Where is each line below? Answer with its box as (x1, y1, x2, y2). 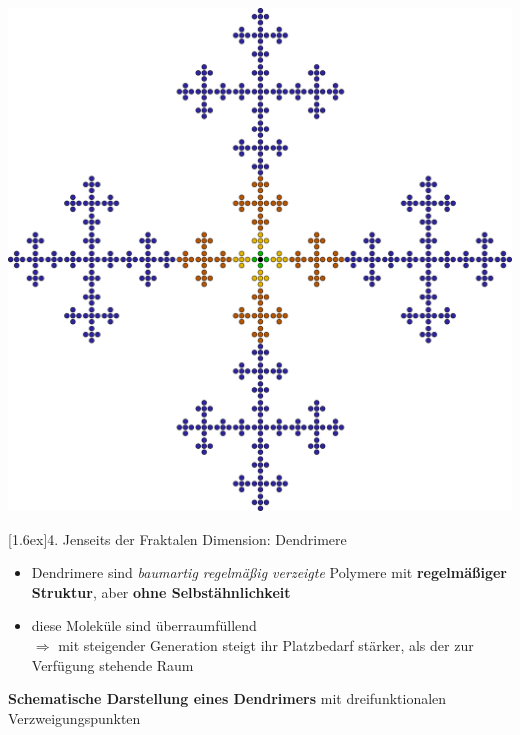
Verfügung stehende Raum (31, 654, 194, 675)
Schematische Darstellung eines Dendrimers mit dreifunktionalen (8, 688, 447, 709)
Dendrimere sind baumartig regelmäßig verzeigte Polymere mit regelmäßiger (31, 562, 507, 583)
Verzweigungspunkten (8, 707, 141, 728)
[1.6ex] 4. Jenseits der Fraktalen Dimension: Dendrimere (8, 528, 347, 549)
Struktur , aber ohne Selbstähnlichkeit (31, 581, 291, 602)
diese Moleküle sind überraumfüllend (31, 615, 257, 636)
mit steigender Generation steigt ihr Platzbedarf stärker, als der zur (58, 634, 474, 655)
